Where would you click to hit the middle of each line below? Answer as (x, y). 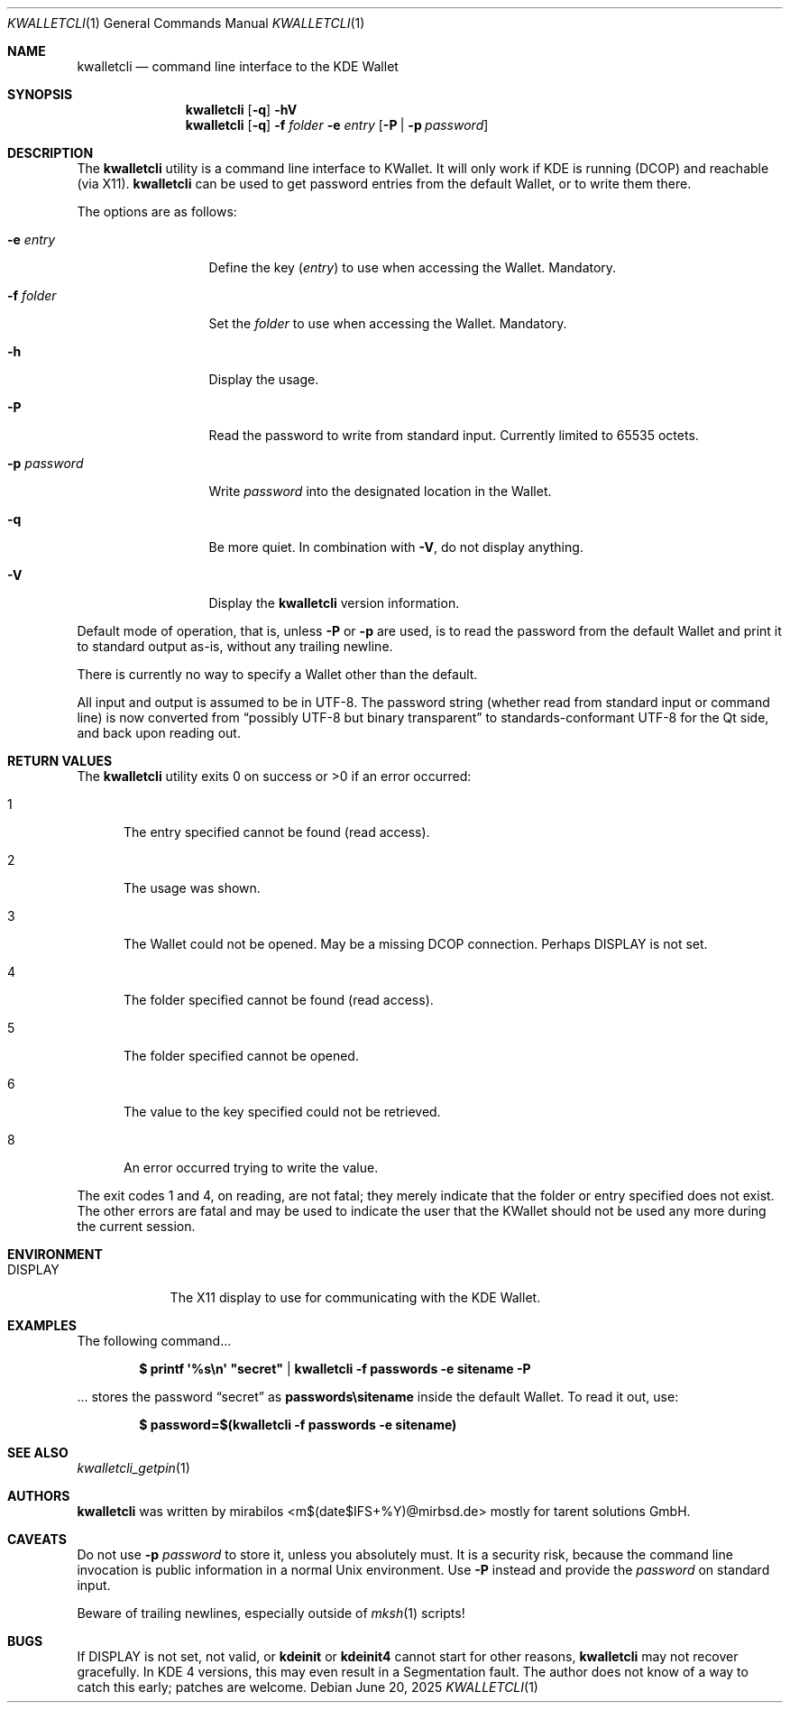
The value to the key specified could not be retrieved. (282, 1112)
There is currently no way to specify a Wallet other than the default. (277, 674)
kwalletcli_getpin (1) (133, 1468)
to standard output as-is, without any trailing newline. (235, 646)
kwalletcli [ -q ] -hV (241, 110)
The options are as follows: (157, 211)
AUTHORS (39, 1496)
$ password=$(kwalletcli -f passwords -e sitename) (298, 1425)
